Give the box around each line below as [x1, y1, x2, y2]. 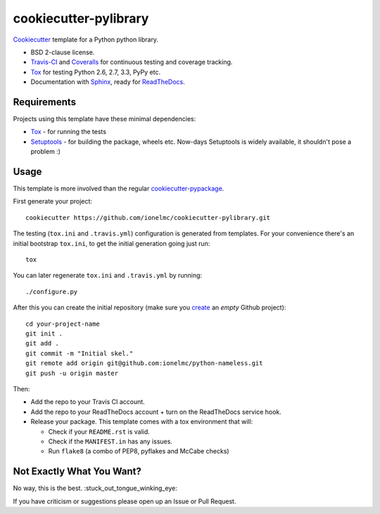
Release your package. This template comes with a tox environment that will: [30, 417, 253, 426]
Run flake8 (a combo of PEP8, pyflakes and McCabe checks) [48, 447, 229, 455]
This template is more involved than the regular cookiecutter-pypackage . [13, 184, 224, 193]
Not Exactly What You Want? [13, 465, 142, 477]
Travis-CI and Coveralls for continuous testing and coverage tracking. [30, 58, 233, 66]
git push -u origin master [25, 369, 119, 377]
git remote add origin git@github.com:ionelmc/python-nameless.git [25, 360, 263, 367]
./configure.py [25, 288, 78, 295]
